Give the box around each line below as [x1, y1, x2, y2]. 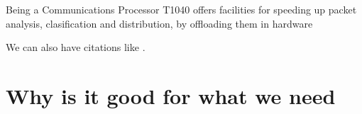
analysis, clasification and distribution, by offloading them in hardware [6, 16, 313, 30]
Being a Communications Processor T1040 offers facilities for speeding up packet [6, 2, 357, 16]
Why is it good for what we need [6, 81, 336, 110]
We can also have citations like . [6, 40, 146, 55]
